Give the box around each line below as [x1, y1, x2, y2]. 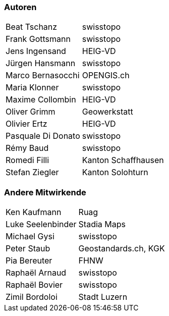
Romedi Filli [6, 155, 49, 166]
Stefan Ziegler [6, 167, 59, 178]
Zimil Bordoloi [6, 292, 58, 302]
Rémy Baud [6, 143, 49, 153]
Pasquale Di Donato [6, 131, 80, 141]
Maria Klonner [6, 82, 59, 93]
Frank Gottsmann [6, 34, 71, 44]
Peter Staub [6, 243, 50, 254]
